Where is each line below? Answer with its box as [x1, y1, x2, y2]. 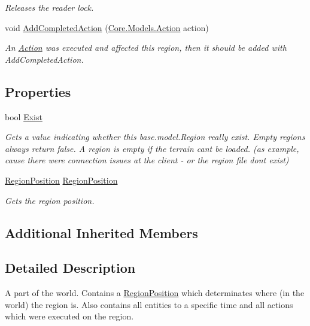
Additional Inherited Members [5, 223, 198, 242]
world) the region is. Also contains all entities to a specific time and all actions [5, 298, 293, 310]
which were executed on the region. [5, 310, 134, 322]
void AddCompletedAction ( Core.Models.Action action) [5, 21, 209, 33]
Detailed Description [5, 258, 136, 277]
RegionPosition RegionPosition [5, 173, 118, 186]
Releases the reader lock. [5, 1, 94, 13]
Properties [5, 82, 71, 100]
